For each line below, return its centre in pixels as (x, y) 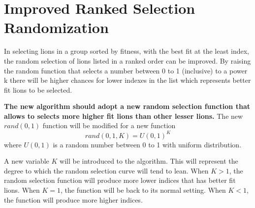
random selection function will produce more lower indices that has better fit (120, 180)
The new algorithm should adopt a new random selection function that (127, 106)
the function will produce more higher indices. (73, 199)
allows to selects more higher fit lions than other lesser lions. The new (124, 116)
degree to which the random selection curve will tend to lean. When (106, 170)
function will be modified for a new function (109, 125)
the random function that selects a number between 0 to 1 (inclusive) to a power (126, 70)
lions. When (22, 190)
